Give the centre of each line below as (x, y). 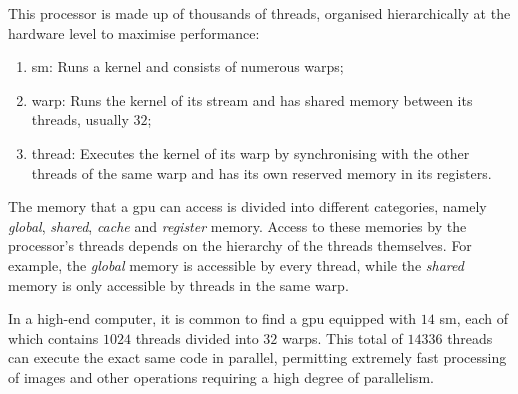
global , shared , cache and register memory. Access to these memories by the (237, 225)
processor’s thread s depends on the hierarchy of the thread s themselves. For (240, 245)
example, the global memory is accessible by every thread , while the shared (236, 264)
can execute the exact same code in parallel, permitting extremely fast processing (257, 357)
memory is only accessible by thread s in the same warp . (178, 284)
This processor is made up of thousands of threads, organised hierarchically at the (259, 13)
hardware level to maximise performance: (134, 32)
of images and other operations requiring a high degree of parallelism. (221, 376)
